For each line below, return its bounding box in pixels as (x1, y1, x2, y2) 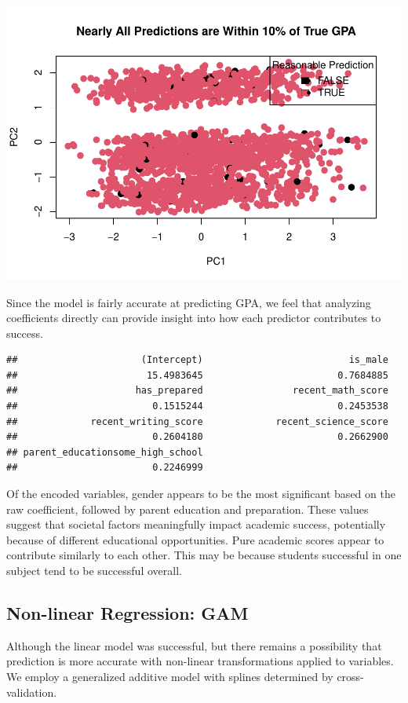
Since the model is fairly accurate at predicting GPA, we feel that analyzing (6, 294, 371, 310)
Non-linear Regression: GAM (6, 601, 249, 624)
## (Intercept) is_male (6, 354, 388, 366)
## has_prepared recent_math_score (6, 385, 388, 397)
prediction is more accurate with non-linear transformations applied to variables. (6, 653, 394, 669)
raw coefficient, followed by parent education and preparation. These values (6, 500, 369, 517)
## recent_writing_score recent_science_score (6, 416, 388, 427)
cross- (337, 668, 364, 684)
